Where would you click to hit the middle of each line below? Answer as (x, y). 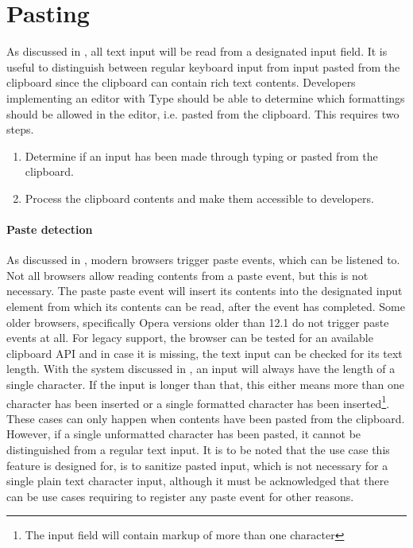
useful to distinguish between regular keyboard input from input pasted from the (203, 66)
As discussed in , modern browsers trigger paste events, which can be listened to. (203, 260)
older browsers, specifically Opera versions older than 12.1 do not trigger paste (198, 322)
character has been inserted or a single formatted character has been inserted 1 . (198, 402)
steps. (20, 129)
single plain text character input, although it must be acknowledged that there (198, 481)
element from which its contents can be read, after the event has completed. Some (206, 307)
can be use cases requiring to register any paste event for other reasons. (180, 496)
